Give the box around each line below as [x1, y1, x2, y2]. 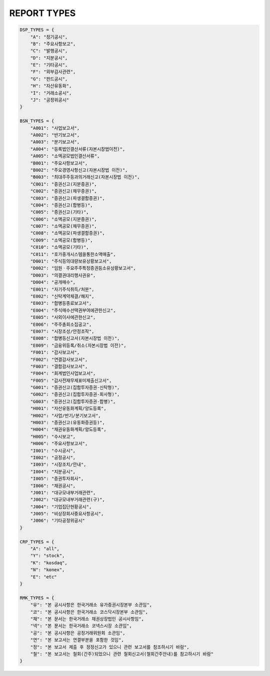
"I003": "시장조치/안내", [30, 462, 86, 468]
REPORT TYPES [9, 8, 76, 19]
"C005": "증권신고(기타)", [30, 209, 89, 215]
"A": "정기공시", [30, 34, 68, 40]
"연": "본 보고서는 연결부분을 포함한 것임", [30, 637, 124, 643]
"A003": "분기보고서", [30, 139, 80, 145]
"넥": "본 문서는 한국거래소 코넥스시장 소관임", [30, 623, 132, 629]
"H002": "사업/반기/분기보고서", [30, 412, 101, 418]
